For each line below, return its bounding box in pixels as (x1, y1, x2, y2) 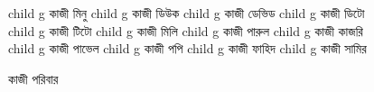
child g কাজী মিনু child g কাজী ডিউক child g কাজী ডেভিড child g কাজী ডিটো (8, 4, 365, 22)
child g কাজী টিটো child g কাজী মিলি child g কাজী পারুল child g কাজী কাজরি (8, 21, 363, 40)
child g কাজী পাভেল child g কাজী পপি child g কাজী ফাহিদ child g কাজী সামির (8, 39, 367, 58)
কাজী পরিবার (8, 69, 59, 87)
